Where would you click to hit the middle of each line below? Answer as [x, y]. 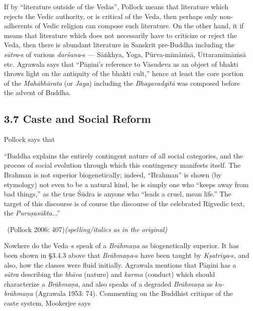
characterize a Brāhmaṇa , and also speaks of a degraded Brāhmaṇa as [108, 283]
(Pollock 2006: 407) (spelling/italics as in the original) [87, 229]
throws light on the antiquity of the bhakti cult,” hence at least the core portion [124, 73]
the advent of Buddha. [38, 92]
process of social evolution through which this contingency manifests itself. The [122, 165]
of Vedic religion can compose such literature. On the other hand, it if [139, 26]
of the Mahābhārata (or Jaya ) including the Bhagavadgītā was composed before [122, 83]
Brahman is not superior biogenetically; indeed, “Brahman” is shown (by [113, 174]
